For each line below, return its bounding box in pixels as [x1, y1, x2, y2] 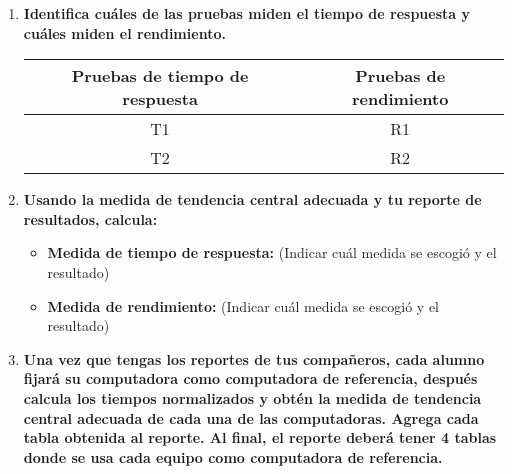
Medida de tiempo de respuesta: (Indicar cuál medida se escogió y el [47, 242, 497, 263]
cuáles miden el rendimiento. [23, 22, 226, 43]
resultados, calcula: [23, 208, 158, 229]
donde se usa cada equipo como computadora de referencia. [23, 446, 443, 467]
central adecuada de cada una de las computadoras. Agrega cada [23, 407, 479, 428]
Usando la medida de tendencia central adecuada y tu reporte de [23, 189, 482, 210]
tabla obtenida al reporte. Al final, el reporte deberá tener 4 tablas [23, 427, 497, 448]
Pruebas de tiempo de [71, 64, 249, 88]
